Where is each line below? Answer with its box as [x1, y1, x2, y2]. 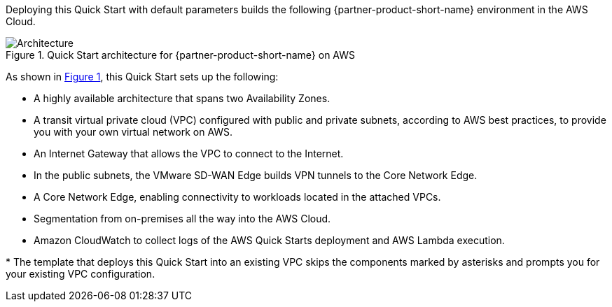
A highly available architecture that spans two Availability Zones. [34, 92, 331, 104]
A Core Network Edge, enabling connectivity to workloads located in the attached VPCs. [34, 191, 441, 203]
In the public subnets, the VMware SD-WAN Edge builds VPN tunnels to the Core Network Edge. [34, 169, 478, 181]
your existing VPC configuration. [6, 268, 155, 280]
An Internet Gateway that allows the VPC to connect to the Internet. [34, 148, 344, 159]
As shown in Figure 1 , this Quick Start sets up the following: [6, 71, 279, 83]
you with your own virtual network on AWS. [34, 126, 233, 138]
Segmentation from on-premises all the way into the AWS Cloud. [34, 213, 331, 224]
